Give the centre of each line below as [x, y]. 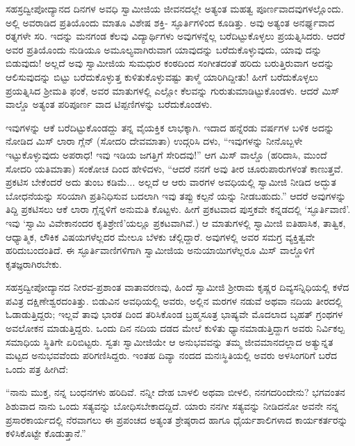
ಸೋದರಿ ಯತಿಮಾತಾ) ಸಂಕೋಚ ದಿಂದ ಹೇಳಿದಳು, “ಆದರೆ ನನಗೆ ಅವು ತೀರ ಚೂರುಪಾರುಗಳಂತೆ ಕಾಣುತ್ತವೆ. [174, 168]
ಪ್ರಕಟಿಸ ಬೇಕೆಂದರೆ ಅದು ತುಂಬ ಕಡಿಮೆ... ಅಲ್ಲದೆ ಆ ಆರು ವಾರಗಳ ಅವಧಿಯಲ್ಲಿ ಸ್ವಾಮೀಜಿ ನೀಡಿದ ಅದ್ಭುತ [171, 182]
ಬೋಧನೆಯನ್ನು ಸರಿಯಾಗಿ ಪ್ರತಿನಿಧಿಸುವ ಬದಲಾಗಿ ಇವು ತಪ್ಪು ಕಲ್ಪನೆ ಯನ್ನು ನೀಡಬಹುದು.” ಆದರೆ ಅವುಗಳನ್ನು [176, 195]
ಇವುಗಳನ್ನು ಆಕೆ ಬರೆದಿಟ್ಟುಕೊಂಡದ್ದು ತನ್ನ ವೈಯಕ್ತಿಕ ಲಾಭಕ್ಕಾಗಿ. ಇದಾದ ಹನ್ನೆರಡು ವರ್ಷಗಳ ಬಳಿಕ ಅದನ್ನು [170, 127]
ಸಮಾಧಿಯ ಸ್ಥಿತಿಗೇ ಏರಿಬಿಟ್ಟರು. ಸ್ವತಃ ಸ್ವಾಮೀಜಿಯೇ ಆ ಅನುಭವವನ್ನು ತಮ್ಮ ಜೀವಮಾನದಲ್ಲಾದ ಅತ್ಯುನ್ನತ [170, 341]
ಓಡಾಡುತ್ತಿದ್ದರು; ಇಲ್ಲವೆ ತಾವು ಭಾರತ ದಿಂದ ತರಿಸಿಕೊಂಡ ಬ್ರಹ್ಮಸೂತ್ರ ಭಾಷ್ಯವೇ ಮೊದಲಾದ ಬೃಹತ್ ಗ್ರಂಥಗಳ [174, 314]
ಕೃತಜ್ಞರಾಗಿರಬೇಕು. [34, 263]
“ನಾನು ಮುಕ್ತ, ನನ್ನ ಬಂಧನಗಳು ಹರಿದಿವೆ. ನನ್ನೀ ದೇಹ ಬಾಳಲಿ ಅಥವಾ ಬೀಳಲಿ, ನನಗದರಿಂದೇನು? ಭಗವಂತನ [175, 392]
